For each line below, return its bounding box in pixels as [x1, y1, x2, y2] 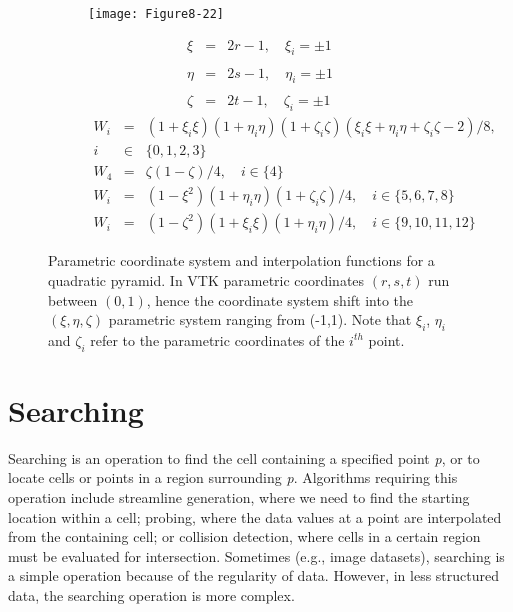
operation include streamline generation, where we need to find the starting [8, 487, 470, 508]
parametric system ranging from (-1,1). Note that [108, 309, 412, 330]
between [48, 289, 98, 310]
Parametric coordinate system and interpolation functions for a [48, 250, 435, 271]
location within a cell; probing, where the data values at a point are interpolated [8, 506, 502, 527]
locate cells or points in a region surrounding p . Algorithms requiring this [8, 467, 458, 488]
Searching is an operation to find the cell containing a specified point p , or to [8, 447, 480, 468]
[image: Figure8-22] [88, 7, 225, 21]
